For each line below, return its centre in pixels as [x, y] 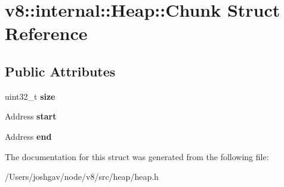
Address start [31, 116]
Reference [46, 33]
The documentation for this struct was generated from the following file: [137, 156]
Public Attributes [60, 71]
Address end [28, 136]
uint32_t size [30, 96]
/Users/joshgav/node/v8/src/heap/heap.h [82, 177]
